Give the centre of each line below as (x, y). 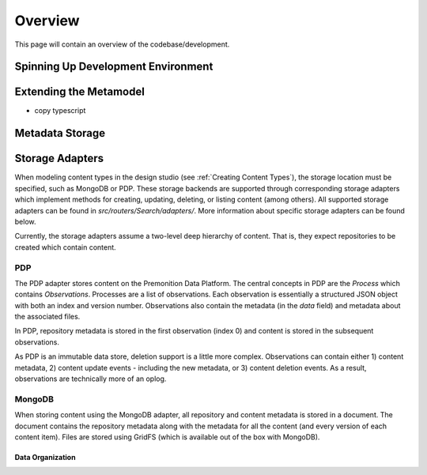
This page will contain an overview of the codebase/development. (122, 44)
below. (25, 221)
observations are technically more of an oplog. (91, 379)
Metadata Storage (60, 133)
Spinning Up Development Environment (114, 67)
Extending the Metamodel (80, 92)
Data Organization (45, 457)
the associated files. (47, 317)
